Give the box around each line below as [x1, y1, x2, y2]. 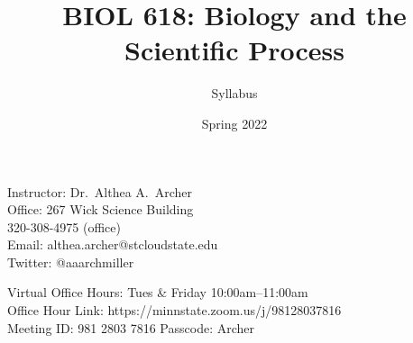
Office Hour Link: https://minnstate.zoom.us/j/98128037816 [7, 301, 342, 320]
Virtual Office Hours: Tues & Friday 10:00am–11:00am [7, 283, 308, 302]
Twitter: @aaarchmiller [7, 252, 134, 271]
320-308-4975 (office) [7, 217, 121, 236]
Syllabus [211, 84, 258, 103]
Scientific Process [124, 32, 345, 68]
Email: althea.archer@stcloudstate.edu [7, 235, 218, 254]
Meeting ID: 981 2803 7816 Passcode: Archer [7, 318, 254, 337]
